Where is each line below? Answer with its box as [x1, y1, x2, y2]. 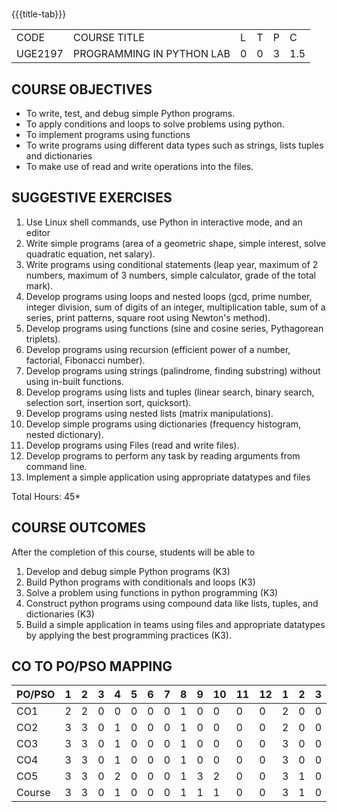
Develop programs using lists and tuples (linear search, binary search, [25, 386, 315, 398]
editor [25, 226, 51, 238]
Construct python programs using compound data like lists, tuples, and [25, 597, 319, 609]
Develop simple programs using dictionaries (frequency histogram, [25, 418, 302, 430]
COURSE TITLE [72, 31, 145, 45]
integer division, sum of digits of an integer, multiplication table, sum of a [25, 301, 326, 313]
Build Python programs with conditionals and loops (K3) [25, 576, 256, 588]
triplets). [25, 333, 61, 345]
